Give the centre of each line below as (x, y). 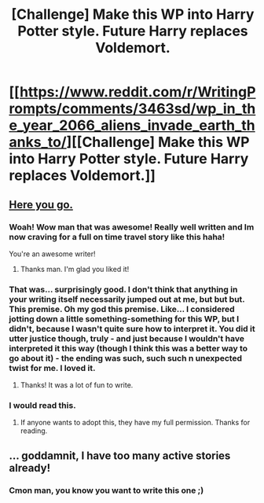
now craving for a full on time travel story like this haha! (117, 237)
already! (30, 468)
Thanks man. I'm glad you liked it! (75, 269)
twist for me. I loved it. (52, 368)
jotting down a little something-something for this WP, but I (124, 318)
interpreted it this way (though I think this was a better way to (128, 348)
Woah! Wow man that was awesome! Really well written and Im (132, 227)
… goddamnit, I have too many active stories (120, 455)
